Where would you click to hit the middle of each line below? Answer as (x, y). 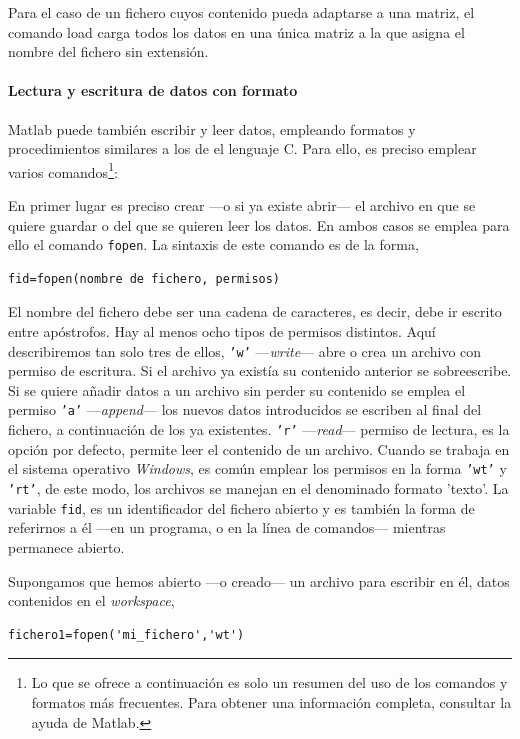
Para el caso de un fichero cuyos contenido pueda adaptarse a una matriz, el (241, 12)
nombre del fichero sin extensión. (108, 51)
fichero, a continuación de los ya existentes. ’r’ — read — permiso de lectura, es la (259, 429)
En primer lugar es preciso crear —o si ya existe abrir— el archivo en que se (242, 205)
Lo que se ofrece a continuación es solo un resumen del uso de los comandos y (269, 682)
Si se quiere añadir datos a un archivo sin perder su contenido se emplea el (237, 389)
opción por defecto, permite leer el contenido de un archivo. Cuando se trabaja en (259, 448)
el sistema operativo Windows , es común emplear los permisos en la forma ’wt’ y (257, 468)
